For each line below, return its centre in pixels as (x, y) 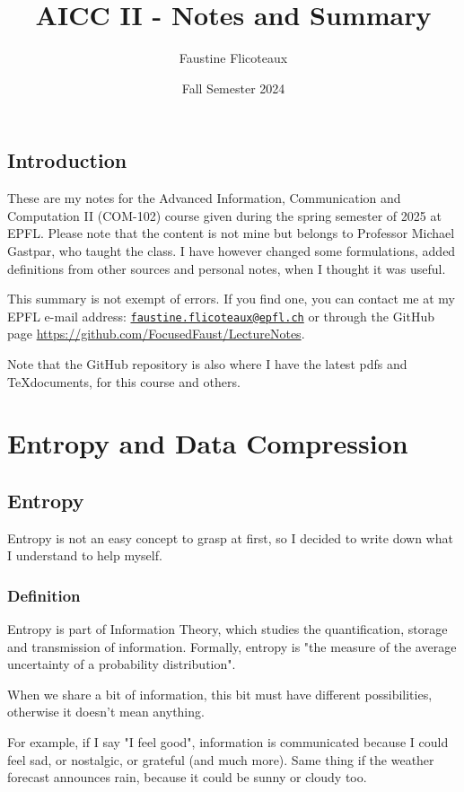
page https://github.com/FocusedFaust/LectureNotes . (156, 334)
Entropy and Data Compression (208, 443)
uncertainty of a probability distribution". (122, 664)
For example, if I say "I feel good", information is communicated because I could (228, 742)
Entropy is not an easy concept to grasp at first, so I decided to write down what (230, 537)
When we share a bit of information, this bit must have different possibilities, (220, 694)
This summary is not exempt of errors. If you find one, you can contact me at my (231, 299)
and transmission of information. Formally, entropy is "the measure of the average (232, 646)
